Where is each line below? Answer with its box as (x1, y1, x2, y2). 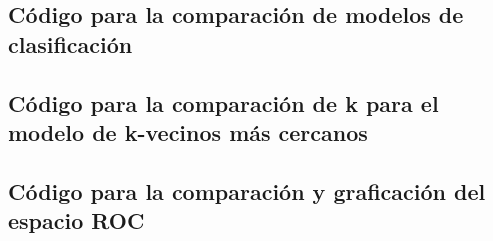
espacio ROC (8, 205, 145, 236)
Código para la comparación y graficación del (8, 175, 486, 206)
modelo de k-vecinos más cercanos (8, 116, 368, 147)
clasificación (8, 28, 133, 59)
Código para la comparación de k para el (8, 87, 439, 118)
